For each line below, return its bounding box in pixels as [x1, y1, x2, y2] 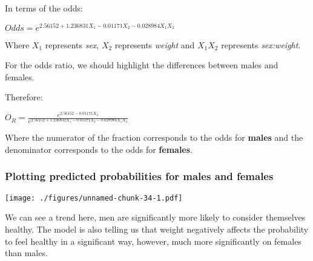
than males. [5, 246, 48, 259]
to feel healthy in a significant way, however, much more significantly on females [5, 234, 301, 247]
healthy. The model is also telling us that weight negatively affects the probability [5, 222, 309, 235]
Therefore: [5, 91, 43, 103]
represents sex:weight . [221, 38, 301, 51]
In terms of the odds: [5, 2, 83, 14]
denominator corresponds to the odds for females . [5, 143, 193, 155]
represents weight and [114, 38, 195, 51]
